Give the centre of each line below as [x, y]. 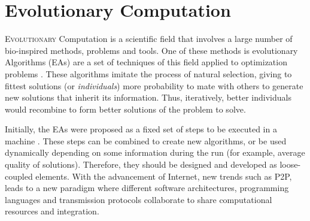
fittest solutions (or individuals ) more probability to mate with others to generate [154, 85]
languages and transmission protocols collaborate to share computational [139, 199]
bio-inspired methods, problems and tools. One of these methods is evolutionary [151, 50]
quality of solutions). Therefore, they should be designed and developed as [141, 164]
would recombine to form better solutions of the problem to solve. [125, 109]
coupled [19, 176]
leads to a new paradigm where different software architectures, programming [147, 188]
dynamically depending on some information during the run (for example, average [155, 152]
